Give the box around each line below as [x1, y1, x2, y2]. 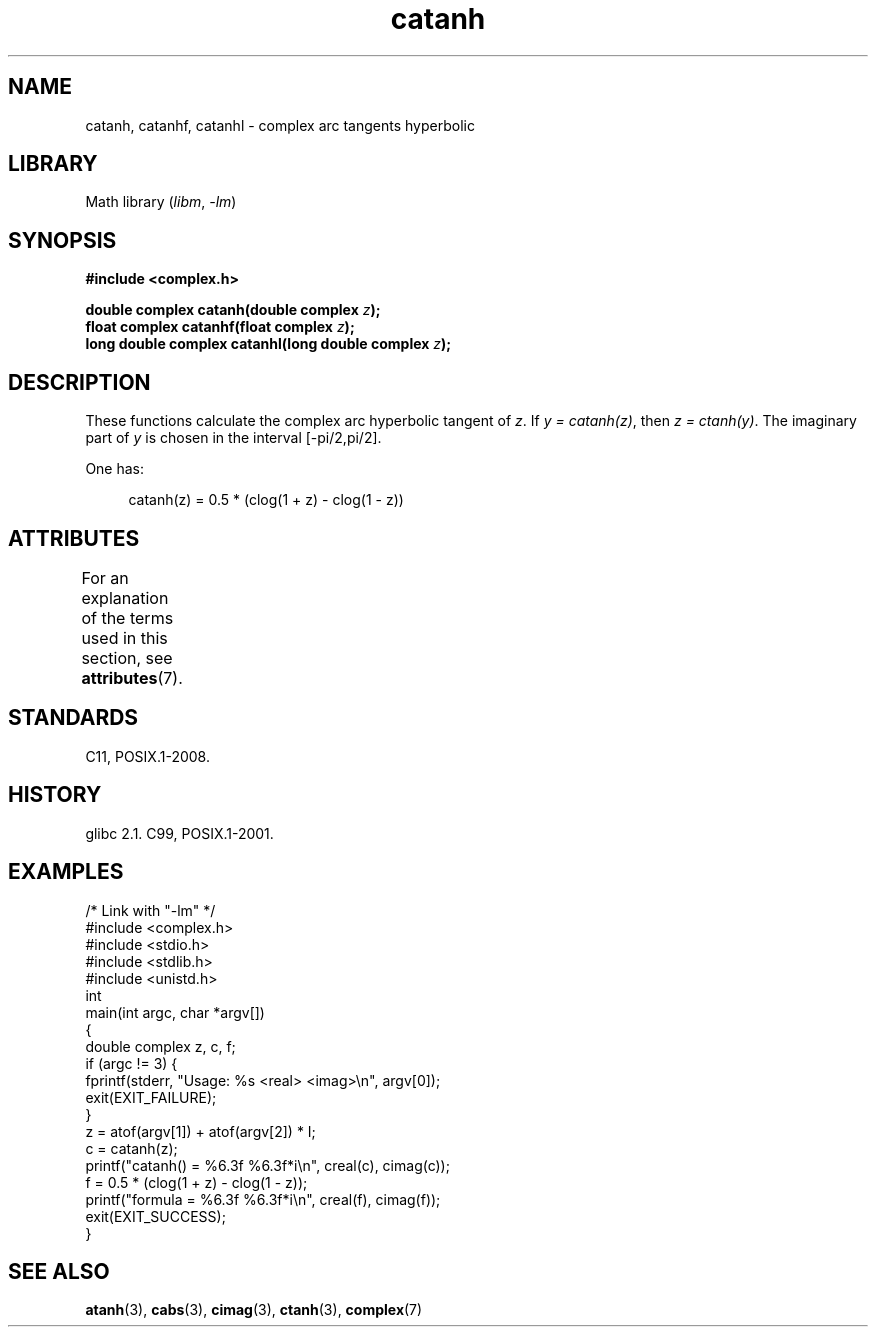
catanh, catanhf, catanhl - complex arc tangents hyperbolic [85, 116, 475, 134]
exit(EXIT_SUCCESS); [85, 1207, 226, 1225]
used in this [81, 627, 168, 648]
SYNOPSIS [8, 227, 117, 253]
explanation [81, 587, 169, 608]
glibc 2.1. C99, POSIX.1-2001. [85, 824, 274, 842]
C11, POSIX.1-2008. [85, 747, 210, 765]
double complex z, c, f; [85, 1037, 236, 1055]
